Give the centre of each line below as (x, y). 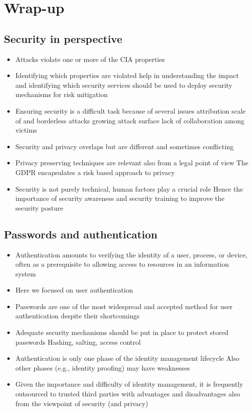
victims (26, 130)
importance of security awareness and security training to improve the (120, 198)
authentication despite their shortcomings (78, 316)
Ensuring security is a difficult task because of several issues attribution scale (130, 110)
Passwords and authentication (81, 234)
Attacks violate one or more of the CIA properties (90, 59)
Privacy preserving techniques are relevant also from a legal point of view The (132, 163)
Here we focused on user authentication (74, 290)
